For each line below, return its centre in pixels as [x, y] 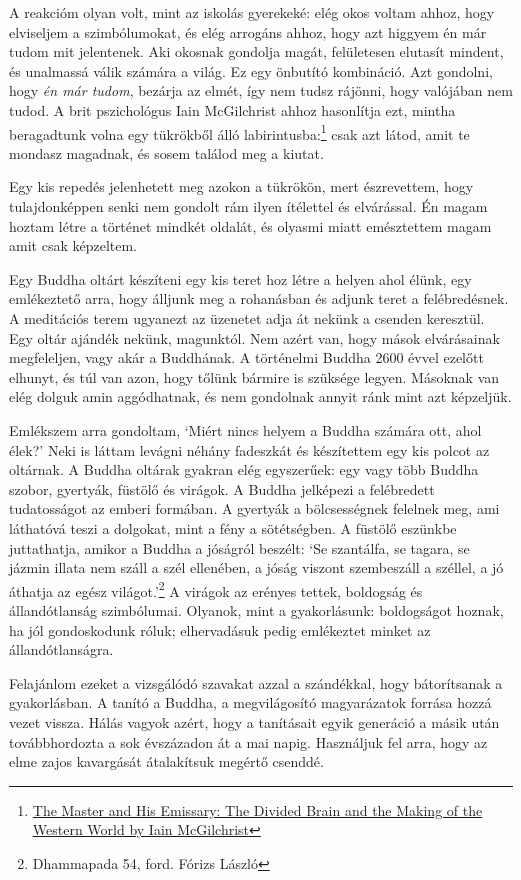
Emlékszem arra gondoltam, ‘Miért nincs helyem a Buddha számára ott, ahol [245, 429]
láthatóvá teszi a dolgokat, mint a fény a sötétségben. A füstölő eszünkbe [233, 527]
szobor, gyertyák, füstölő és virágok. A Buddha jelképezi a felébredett [222, 488]
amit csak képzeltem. [73, 245]
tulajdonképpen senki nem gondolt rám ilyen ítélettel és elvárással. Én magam [248, 206]
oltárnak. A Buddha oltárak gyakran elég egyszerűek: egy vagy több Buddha [244, 469]
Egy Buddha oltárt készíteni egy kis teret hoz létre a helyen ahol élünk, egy [240, 278]
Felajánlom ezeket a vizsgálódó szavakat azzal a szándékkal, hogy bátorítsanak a [256, 682]
